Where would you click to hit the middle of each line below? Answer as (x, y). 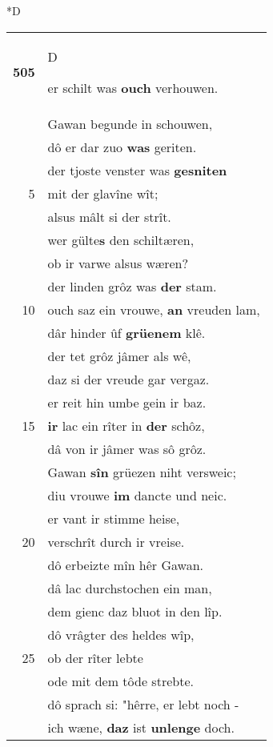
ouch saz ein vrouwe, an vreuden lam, (154, 309)
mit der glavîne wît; (103, 193)
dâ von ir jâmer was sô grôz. (127, 448)
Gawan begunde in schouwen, (130, 123)
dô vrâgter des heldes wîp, (121, 634)
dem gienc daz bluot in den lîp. (135, 611)
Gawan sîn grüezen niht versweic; (142, 472)
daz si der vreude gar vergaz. (128, 379)
